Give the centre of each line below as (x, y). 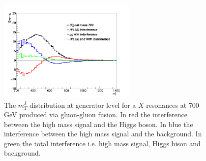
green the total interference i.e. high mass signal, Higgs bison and (102, 143)
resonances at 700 (173, 105)
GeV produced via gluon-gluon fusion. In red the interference (96, 114)
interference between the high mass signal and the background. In (103, 134)
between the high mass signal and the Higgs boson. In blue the (99, 124)
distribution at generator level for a (83, 105)
